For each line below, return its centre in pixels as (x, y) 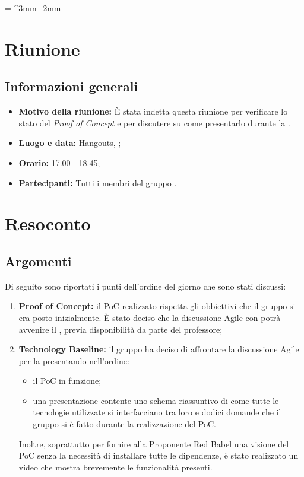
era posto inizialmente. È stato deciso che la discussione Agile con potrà (150, 317)
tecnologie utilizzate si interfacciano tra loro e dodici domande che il (157, 412)
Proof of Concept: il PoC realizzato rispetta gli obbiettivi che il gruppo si (157, 306)
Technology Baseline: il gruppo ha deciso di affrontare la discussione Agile (159, 349)
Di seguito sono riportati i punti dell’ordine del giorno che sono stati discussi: (145, 286)
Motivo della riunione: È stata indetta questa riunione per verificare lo (153, 111)
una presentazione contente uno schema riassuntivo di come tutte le (156, 400)
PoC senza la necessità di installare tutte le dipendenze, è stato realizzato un (159, 455)
